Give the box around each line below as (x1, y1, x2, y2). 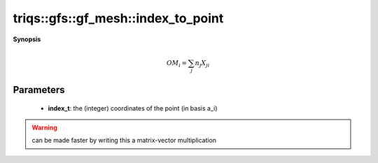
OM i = (166, 59, 188, 69)
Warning (31, 123, 57, 132)
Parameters (13, 84, 65, 96)
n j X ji (195, 59, 210, 69)
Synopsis (13, 35, 41, 43)
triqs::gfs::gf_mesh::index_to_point (13, 10, 224, 26)
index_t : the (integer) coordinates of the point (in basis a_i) (48, 104, 218, 112)
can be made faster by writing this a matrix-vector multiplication (31, 136, 217, 145)
